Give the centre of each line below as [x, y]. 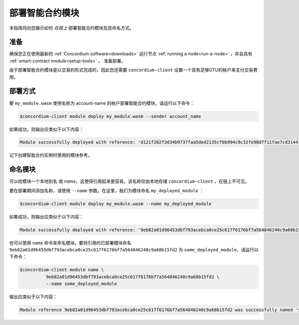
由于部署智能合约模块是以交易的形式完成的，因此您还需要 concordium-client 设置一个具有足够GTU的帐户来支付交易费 [133, 70]
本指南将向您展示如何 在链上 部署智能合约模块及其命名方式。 [72, 28]
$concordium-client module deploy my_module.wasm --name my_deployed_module [116, 204]
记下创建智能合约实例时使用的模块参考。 [51, 155]
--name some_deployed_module [81, 284]
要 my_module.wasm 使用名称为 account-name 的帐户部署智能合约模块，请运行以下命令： [102, 103]
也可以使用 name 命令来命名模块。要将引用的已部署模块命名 [70, 243]
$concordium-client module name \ [62, 270]
